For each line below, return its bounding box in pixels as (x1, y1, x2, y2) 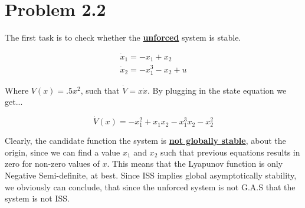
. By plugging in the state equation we (147, 84, 287, 96)
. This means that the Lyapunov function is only (107, 157, 283, 170)
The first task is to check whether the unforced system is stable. (5, 31, 241, 44)
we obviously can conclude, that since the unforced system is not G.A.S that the (5, 180, 296, 193)
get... (5, 95, 23, 108)
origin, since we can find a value (5, 146, 120, 158)
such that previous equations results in (160, 146, 300, 158)
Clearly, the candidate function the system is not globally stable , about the (5, 134, 286, 147)
